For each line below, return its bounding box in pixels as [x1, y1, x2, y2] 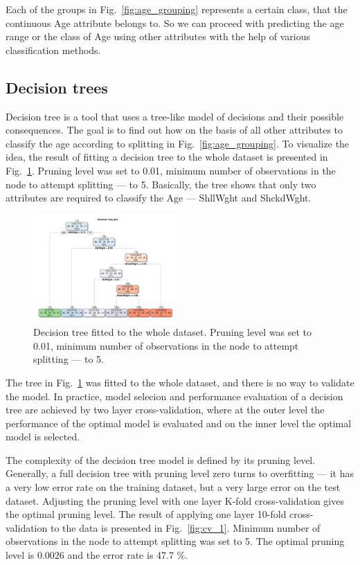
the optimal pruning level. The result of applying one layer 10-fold [6, 507, 287, 521]
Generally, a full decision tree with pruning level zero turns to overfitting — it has [6, 466, 354, 481]
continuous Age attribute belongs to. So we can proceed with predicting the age [6, 15, 344, 30]
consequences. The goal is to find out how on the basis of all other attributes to [6, 123, 343, 137]
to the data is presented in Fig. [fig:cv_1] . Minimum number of [50, 520, 321, 535]
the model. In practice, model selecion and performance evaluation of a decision [6, 388, 343, 403]
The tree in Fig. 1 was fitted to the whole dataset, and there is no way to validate [6, 375, 354, 389]
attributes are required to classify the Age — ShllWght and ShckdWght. [6, 190, 312, 205]
